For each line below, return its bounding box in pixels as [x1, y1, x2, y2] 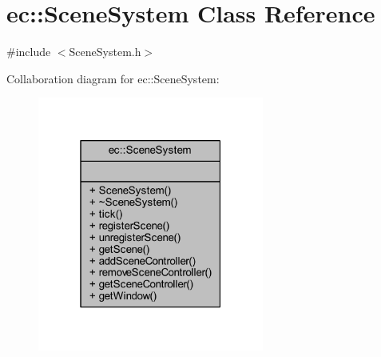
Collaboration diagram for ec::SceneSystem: [6, 70, 220, 86]
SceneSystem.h [69, 43, 141, 60]
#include [6, 43, 51, 60]
